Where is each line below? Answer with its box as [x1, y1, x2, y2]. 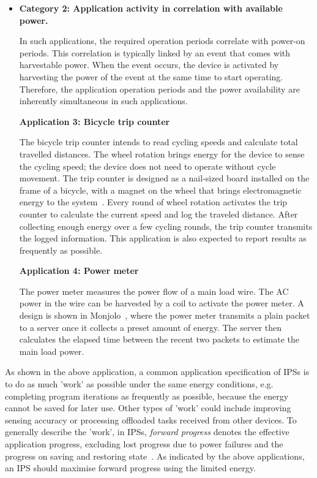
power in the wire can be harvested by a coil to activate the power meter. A [19, 297, 304, 309]
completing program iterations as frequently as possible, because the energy [5, 389, 289, 402]
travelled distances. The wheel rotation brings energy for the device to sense [19, 147, 305, 160]
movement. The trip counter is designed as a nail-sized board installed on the [19, 172, 310, 184]
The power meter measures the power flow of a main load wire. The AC [19, 284, 289, 297]
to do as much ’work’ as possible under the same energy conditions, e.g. [5, 377, 274, 390]
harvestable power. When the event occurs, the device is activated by [19, 58, 279, 71]
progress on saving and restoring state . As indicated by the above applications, [5, 449, 305, 462]
